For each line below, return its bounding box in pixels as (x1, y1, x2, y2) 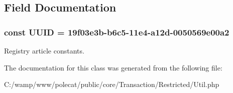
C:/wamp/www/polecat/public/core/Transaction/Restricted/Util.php (4, 79, 219, 89)
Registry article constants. (4, 45, 84, 55)
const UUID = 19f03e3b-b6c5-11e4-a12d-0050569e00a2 (4, 25, 229, 38)
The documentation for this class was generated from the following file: (4, 62, 222, 72)
